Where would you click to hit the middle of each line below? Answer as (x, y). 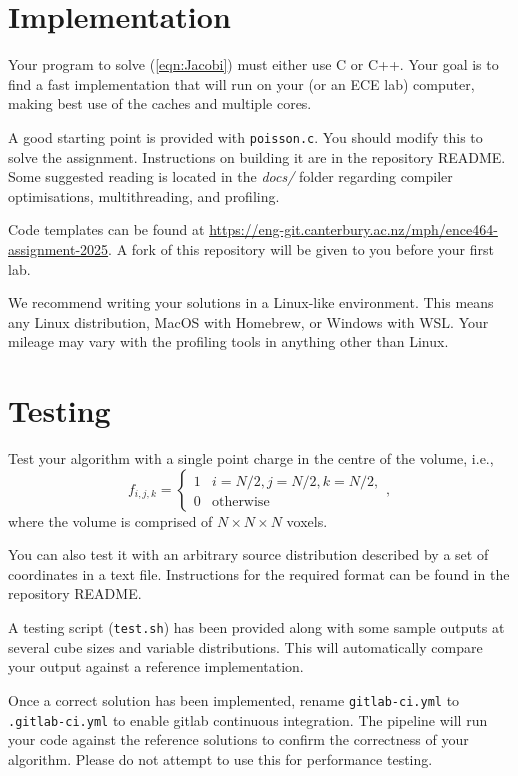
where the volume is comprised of (110, 520)
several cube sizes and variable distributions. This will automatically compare (245, 646)
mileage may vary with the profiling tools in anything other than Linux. (228, 341)
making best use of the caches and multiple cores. (160, 103)
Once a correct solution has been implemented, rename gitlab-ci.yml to (234, 699)
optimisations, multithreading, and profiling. (144, 195)
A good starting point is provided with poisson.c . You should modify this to (245, 136)
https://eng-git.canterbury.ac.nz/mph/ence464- (353, 229)
